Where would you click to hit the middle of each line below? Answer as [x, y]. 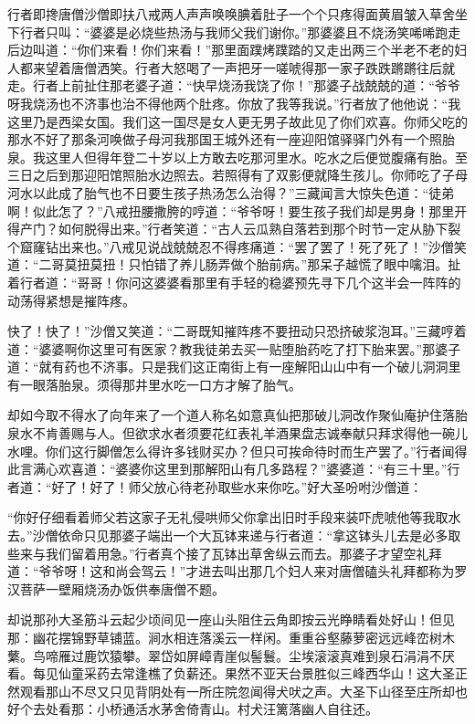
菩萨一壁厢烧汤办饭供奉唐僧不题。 [122, 588]
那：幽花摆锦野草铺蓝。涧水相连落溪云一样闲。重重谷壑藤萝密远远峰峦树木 [231, 637]
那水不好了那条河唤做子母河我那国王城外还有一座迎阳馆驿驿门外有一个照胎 [231, 139]
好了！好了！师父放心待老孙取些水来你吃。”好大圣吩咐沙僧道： [237, 486]
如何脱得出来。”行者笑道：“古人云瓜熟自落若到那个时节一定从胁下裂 [259, 229]
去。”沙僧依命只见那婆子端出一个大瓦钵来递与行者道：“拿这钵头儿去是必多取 [234, 535]
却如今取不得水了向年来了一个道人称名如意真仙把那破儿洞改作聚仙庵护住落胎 [237, 415]
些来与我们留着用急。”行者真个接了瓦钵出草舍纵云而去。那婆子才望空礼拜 [225, 553]
